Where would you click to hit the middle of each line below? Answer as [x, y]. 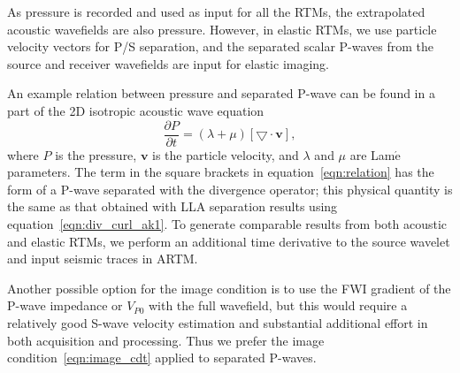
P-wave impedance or [65, 305]
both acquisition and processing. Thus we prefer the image [166, 340]
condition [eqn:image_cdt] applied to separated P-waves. [162, 358]
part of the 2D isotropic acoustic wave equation [136, 110]
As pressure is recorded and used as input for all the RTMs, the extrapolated [216, 11]
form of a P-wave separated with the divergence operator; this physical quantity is [230, 189]
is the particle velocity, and [226, 154]
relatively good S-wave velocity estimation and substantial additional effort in [218, 322]
